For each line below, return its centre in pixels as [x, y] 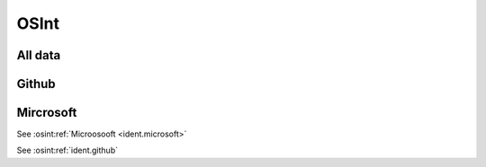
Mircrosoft [47, 113]
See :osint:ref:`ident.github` [67, 150]
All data [39, 55]
